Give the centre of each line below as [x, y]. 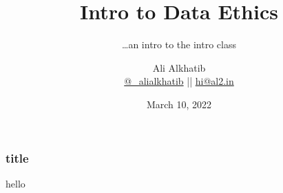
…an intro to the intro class [179, 44]
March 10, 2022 [179, 104]
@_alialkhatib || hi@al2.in [179, 81]
